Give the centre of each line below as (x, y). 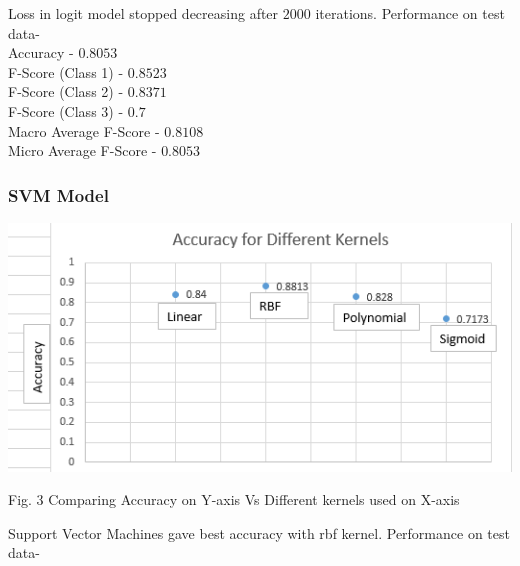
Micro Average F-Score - (82, 150)
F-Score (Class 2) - (66, 91)
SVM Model (58, 194)
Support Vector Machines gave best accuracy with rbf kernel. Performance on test (259, 532)
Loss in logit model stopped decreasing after (143, 13)
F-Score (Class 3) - (66, 110)
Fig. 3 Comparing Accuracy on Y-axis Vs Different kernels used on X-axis (234, 499)
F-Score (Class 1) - (66, 71)
